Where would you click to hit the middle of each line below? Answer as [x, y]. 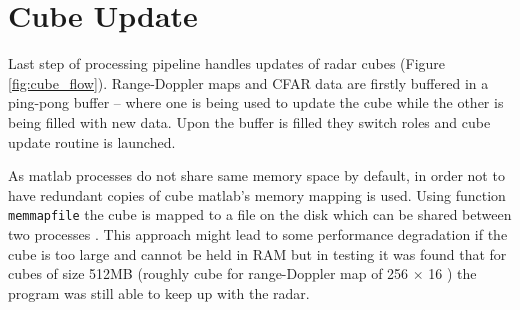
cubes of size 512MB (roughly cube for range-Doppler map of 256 [208, 273]
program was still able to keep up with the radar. [159, 292]
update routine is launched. [92, 141]
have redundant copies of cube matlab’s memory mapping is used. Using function [257, 194]
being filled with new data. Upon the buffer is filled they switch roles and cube [249, 121]
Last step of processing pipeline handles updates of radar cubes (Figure [227, 63]
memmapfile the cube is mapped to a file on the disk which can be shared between [260, 214]
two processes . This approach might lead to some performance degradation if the [258, 233]
